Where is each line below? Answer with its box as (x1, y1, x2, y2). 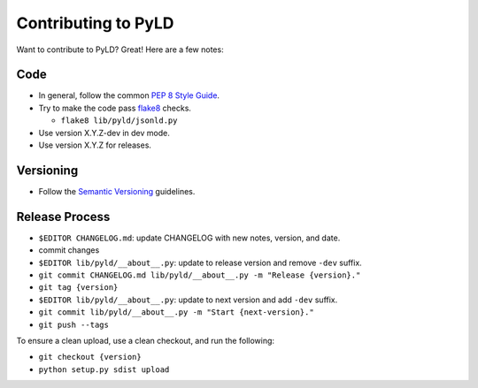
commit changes (38, 245, 100, 255)
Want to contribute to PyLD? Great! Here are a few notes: (16, 44, 225, 55)
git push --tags (38, 319, 110, 330)
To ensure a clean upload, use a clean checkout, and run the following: (16, 335, 274, 346)
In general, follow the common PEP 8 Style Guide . (38, 90, 220, 101)
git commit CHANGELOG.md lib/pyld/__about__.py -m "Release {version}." (38, 270, 361, 280)
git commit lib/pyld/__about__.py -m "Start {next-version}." (38, 308, 314, 317)
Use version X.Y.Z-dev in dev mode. (38, 127, 170, 138)
